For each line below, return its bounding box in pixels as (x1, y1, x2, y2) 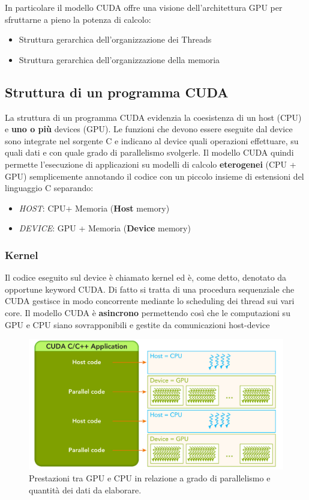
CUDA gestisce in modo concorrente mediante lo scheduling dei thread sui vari (5, 294, 295, 307)
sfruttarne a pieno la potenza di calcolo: (5, 13, 151, 25)
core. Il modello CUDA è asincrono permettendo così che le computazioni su (5, 306, 290, 319)
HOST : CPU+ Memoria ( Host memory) (19, 201, 170, 214)
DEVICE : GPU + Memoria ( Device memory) (19, 222, 191, 234)
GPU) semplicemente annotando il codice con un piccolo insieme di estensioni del (5, 169, 304, 182)
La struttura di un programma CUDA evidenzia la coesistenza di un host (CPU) (5, 111, 302, 123)
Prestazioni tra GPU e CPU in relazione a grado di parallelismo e (29, 472, 271, 484)
